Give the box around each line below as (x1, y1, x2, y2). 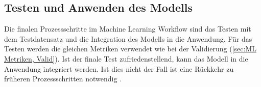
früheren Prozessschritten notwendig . (4, 73, 122, 84)
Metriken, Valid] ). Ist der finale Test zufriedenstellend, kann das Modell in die (4, 53, 248, 64)
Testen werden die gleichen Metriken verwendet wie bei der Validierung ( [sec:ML (4, 43, 257, 54)
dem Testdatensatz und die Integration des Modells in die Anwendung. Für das (4, 33, 252, 44)
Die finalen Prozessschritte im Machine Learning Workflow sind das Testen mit (4, 23, 251, 34)
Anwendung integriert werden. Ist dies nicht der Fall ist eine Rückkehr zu (4, 63, 234, 74)
